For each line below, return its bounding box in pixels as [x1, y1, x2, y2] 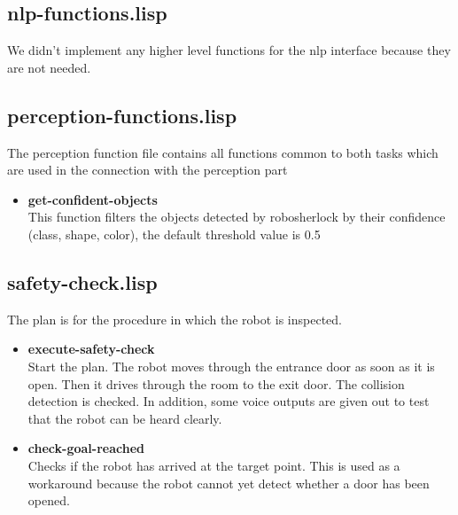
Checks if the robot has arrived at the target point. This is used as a [27, 456, 400, 474]
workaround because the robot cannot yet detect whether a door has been [27, 473, 430, 492]
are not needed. [7, 58, 91, 76]
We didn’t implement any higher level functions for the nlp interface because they [7, 41, 451, 59]
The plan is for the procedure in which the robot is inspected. [7, 309, 343, 328]
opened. [27, 491, 70, 510]
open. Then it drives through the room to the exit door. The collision [27, 374, 405, 393]
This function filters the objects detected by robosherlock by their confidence [27, 207, 446, 226]
